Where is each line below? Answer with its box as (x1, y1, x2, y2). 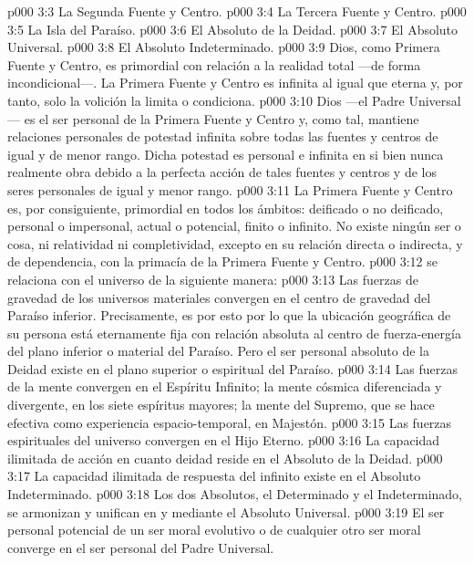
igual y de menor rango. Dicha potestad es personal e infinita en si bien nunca (7, 144, 444, 163)
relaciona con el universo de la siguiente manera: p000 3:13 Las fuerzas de (7, 269, 418, 288)
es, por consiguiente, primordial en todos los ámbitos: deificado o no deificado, (7, 198, 444, 217)
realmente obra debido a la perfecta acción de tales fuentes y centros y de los (7, 162, 437, 182)
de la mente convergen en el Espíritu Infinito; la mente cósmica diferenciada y (7, 377, 442, 396)
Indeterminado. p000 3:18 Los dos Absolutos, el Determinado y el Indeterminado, (7, 485, 462, 504)
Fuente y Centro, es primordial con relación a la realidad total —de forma (7, 55, 421, 74)
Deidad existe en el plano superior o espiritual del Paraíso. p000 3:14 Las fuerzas (7, 359, 458, 378)
